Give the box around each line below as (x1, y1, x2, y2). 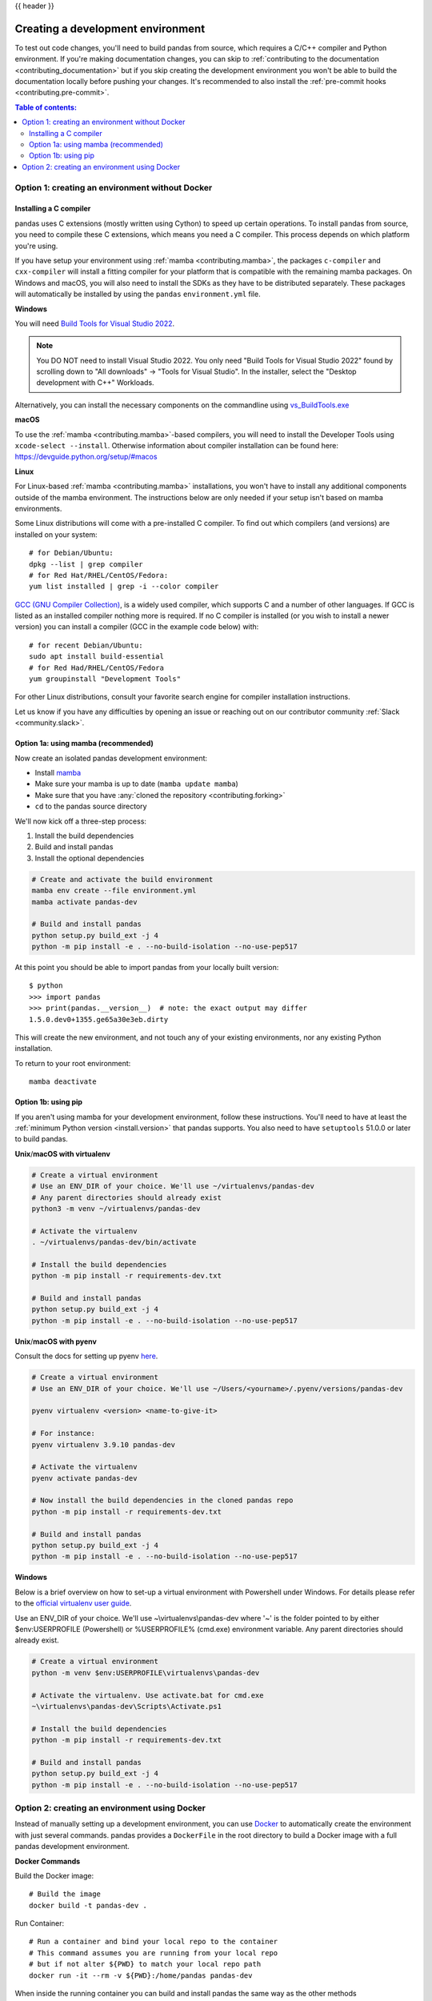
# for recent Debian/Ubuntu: (29, 640, 143, 650)
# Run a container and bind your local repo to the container (29, 1937, 278, 1947)
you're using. (14, 241, 58, 251)
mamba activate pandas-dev (31, 897, 138, 906)
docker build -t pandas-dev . (29, 1901, 148, 1910)
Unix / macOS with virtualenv (14, 1149, 111, 1158)
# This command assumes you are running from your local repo (29, 1948, 278, 1957)
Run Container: (14, 1919, 65, 1928)
